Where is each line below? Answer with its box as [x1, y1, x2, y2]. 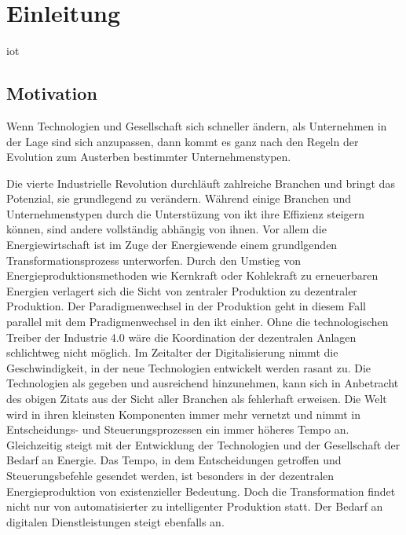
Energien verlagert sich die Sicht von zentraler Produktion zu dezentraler [6, 282, 357, 299]
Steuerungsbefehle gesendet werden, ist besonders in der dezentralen [6, 467, 335, 483]
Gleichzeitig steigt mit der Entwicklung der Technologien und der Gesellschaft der [6, 436, 401, 453]
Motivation [6, 81, 97, 105]
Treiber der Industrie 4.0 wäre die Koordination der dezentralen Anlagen [6, 328, 357, 345]
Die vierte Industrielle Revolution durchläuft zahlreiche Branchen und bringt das [6, 174, 395, 191]
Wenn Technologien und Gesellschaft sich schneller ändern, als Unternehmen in [6, 117, 387, 134]
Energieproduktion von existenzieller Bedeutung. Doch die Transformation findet [6, 482, 396, 499]
